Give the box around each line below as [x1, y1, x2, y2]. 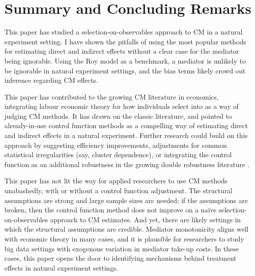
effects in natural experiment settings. [4, 262, 118, 273]
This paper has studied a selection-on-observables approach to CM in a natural [4, 27, 243, 37]
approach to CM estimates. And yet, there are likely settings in [50, 214, 241, 224]
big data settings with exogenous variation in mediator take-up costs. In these [4, 243, 239, 253]
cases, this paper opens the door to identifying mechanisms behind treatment [4, 253, 237, 263]
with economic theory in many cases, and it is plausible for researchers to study [4, 234, 244, 243]
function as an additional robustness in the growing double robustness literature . [4, 159, 250, 169]
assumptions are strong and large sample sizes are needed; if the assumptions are [4, 195, 248, 205]
